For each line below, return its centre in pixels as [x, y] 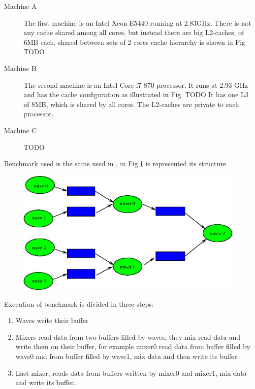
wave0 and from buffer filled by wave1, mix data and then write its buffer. [127, 356]
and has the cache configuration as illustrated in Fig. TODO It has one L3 [136, 94]
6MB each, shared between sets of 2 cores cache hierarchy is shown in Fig [135, 42]
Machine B [20, 68]
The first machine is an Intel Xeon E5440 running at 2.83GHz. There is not [138, 22]
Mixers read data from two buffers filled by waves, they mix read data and [128, 336]
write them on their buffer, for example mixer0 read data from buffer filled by [133, 346]
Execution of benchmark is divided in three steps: [79, 303]
